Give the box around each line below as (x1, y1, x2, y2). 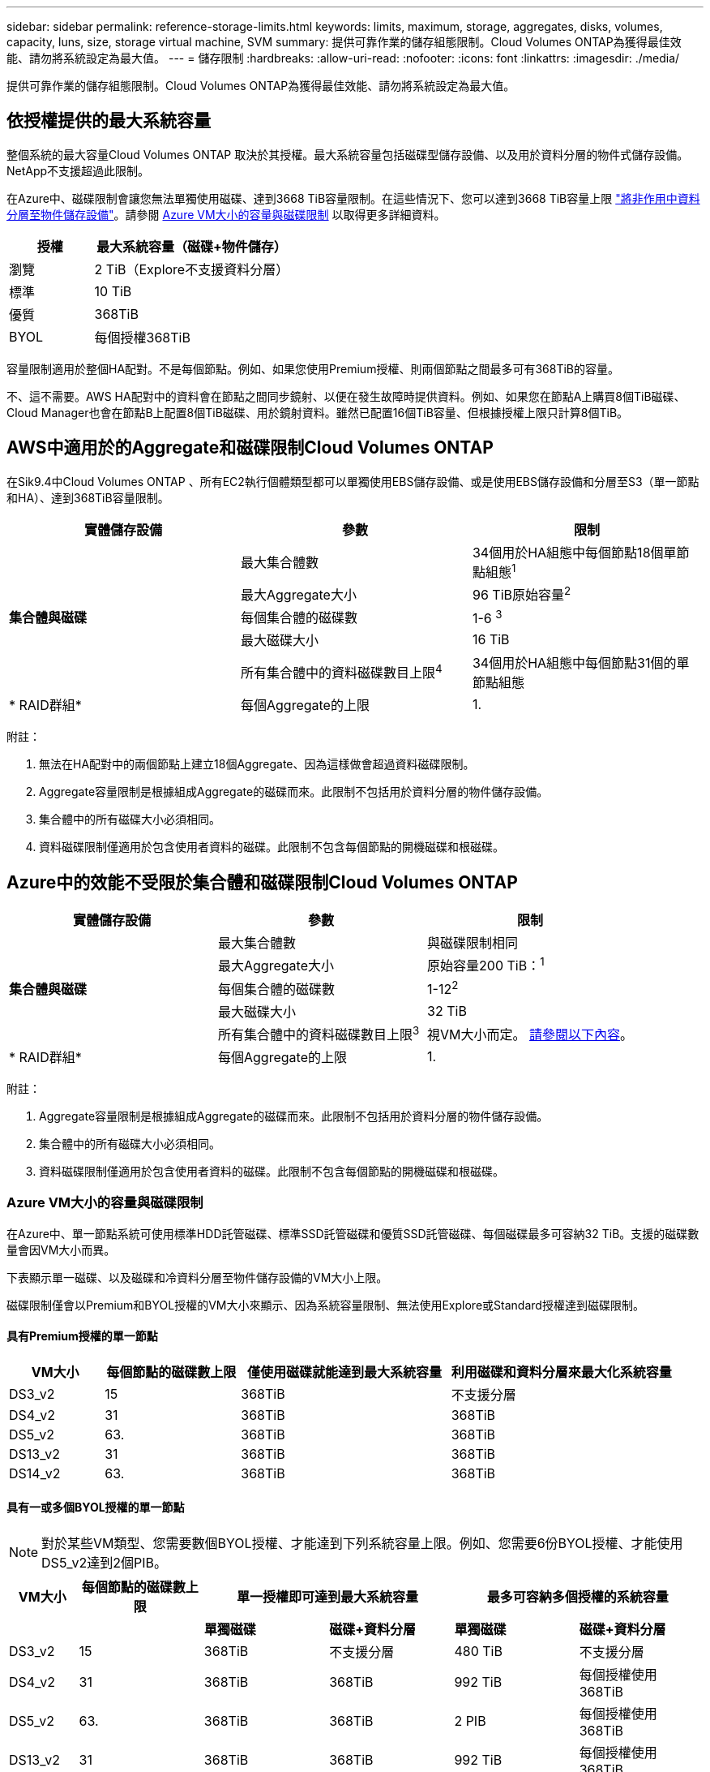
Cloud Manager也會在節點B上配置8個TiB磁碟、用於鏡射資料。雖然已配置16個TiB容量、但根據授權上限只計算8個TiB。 (6, 405, 629, 419)
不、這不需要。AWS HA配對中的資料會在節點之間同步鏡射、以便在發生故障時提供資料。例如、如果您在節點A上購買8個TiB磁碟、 (6, 389, 686, 403)
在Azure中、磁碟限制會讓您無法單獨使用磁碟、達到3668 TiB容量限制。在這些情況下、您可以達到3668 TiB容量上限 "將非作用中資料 (6, 191, 700, 205)
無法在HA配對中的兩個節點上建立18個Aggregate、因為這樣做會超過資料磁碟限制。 (39, 757, 475, 772)
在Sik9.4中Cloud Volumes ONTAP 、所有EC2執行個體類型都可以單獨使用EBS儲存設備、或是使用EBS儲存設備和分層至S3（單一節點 (6, 474, 699, 488)
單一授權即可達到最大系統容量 (237, 1589, 419, 1606)
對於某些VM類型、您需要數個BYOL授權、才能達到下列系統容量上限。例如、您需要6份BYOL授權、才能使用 (41, 1535, 683, 1552)
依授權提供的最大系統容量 (6, 110, 211, 131)
